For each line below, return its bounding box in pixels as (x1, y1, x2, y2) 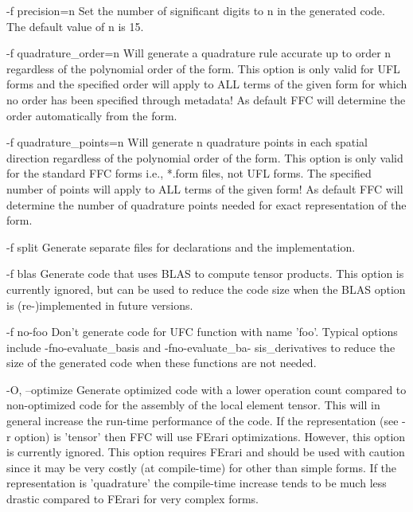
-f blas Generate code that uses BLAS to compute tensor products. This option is (6, 265, 404, 282)
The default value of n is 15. (6, 18, 144, 34)
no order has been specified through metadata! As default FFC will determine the (6, 91, 406, 107)
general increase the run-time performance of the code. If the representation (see (6, 412, 399, 429)
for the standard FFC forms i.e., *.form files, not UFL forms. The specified (6, 165, 372, 182)
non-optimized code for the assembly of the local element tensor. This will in (6, 397, 380, 413)
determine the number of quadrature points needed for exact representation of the (6, 196, 407, 213)
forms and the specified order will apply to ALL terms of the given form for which (6, 76, 407, 92)
